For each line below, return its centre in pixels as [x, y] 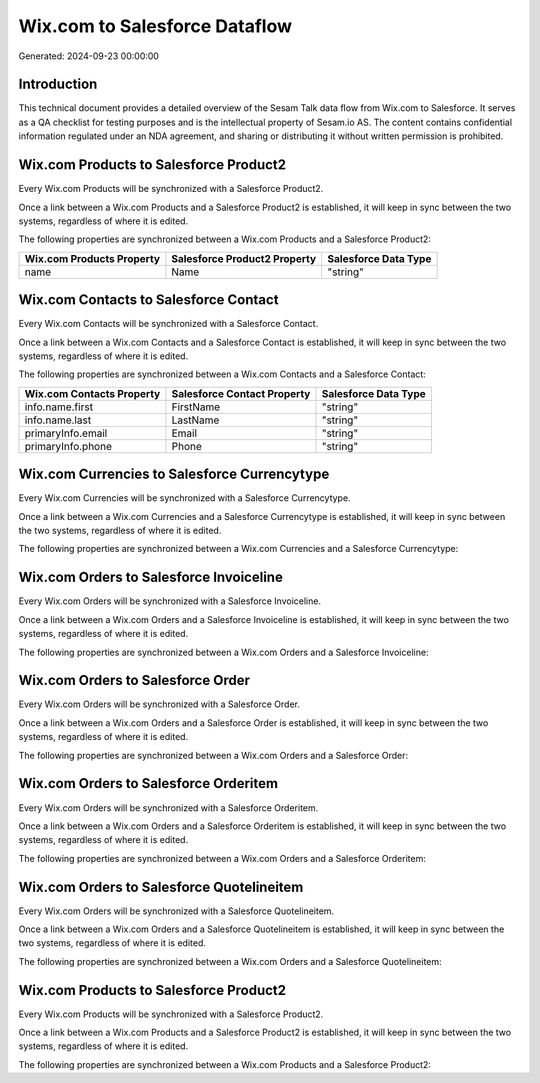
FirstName [196, 407]
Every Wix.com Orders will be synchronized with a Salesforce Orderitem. [168, 807]
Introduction [58, 84]
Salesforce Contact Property [241, 393]
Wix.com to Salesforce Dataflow [155, 26]
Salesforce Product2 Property [244, 258]
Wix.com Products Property [92, 258]
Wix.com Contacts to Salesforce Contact [148, 300]
